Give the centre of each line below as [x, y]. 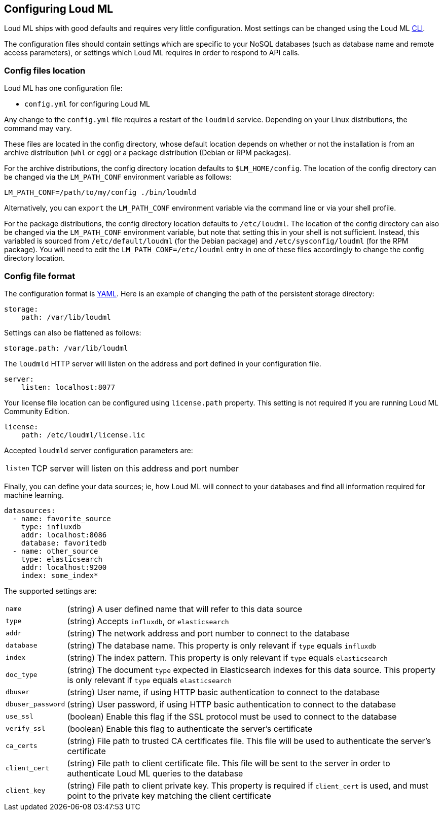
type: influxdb [51, 527]
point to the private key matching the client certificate [169, 795]
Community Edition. [37, 411]
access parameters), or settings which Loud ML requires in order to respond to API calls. [152, 53]
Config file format [40, 276]
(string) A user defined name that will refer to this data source [185, 609]
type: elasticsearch [62, 559]
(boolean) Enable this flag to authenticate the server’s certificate [190, 728]
